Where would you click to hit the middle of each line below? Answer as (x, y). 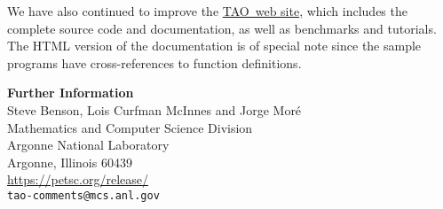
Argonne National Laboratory (88, 145)
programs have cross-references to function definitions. (154, 62)
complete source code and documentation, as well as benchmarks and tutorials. (222, 28)
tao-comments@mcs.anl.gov (83, 195)
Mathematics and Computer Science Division (130, 127)
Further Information (71, 93)
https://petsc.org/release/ (78, 179)
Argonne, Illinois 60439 (70, 162)
